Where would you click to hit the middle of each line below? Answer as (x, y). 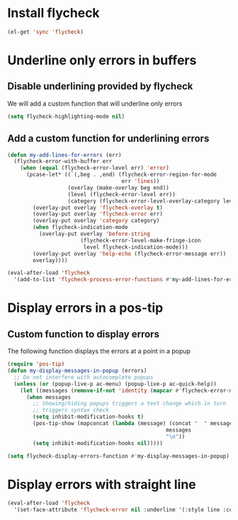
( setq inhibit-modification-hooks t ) (88, 417)
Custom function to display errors (83, 334)
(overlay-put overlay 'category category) (96, 221)
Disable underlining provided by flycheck (100, 86)
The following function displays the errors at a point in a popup (99, 351)
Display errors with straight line (102, 484)
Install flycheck (54, 13)
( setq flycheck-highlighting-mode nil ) (66, 116)
